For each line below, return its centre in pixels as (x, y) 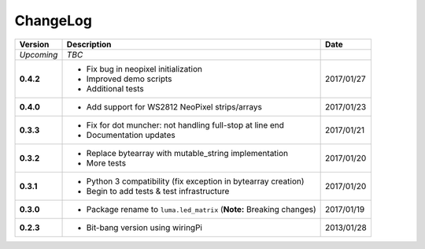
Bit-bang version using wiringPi (144, 227)
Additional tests (115, 88)
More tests (106, 163)
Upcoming (39, 54)
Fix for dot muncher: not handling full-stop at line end (185, 124)
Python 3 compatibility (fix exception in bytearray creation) (195, 181)
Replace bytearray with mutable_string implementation (187, 153)
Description (89, 44)
